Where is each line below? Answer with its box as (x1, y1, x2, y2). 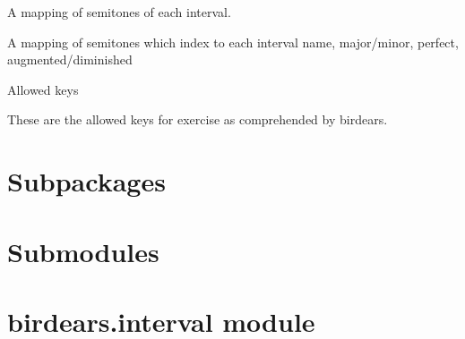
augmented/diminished (7, 50, 133, 69)
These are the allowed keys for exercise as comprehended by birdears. (7, 110, 388, 129)
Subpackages (7, 163, 166, 199)
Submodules (7, 233, 159, 269)
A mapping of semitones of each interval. (7, 3, 231, 21)
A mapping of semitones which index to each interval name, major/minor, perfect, (7, 32, 459, 51)
